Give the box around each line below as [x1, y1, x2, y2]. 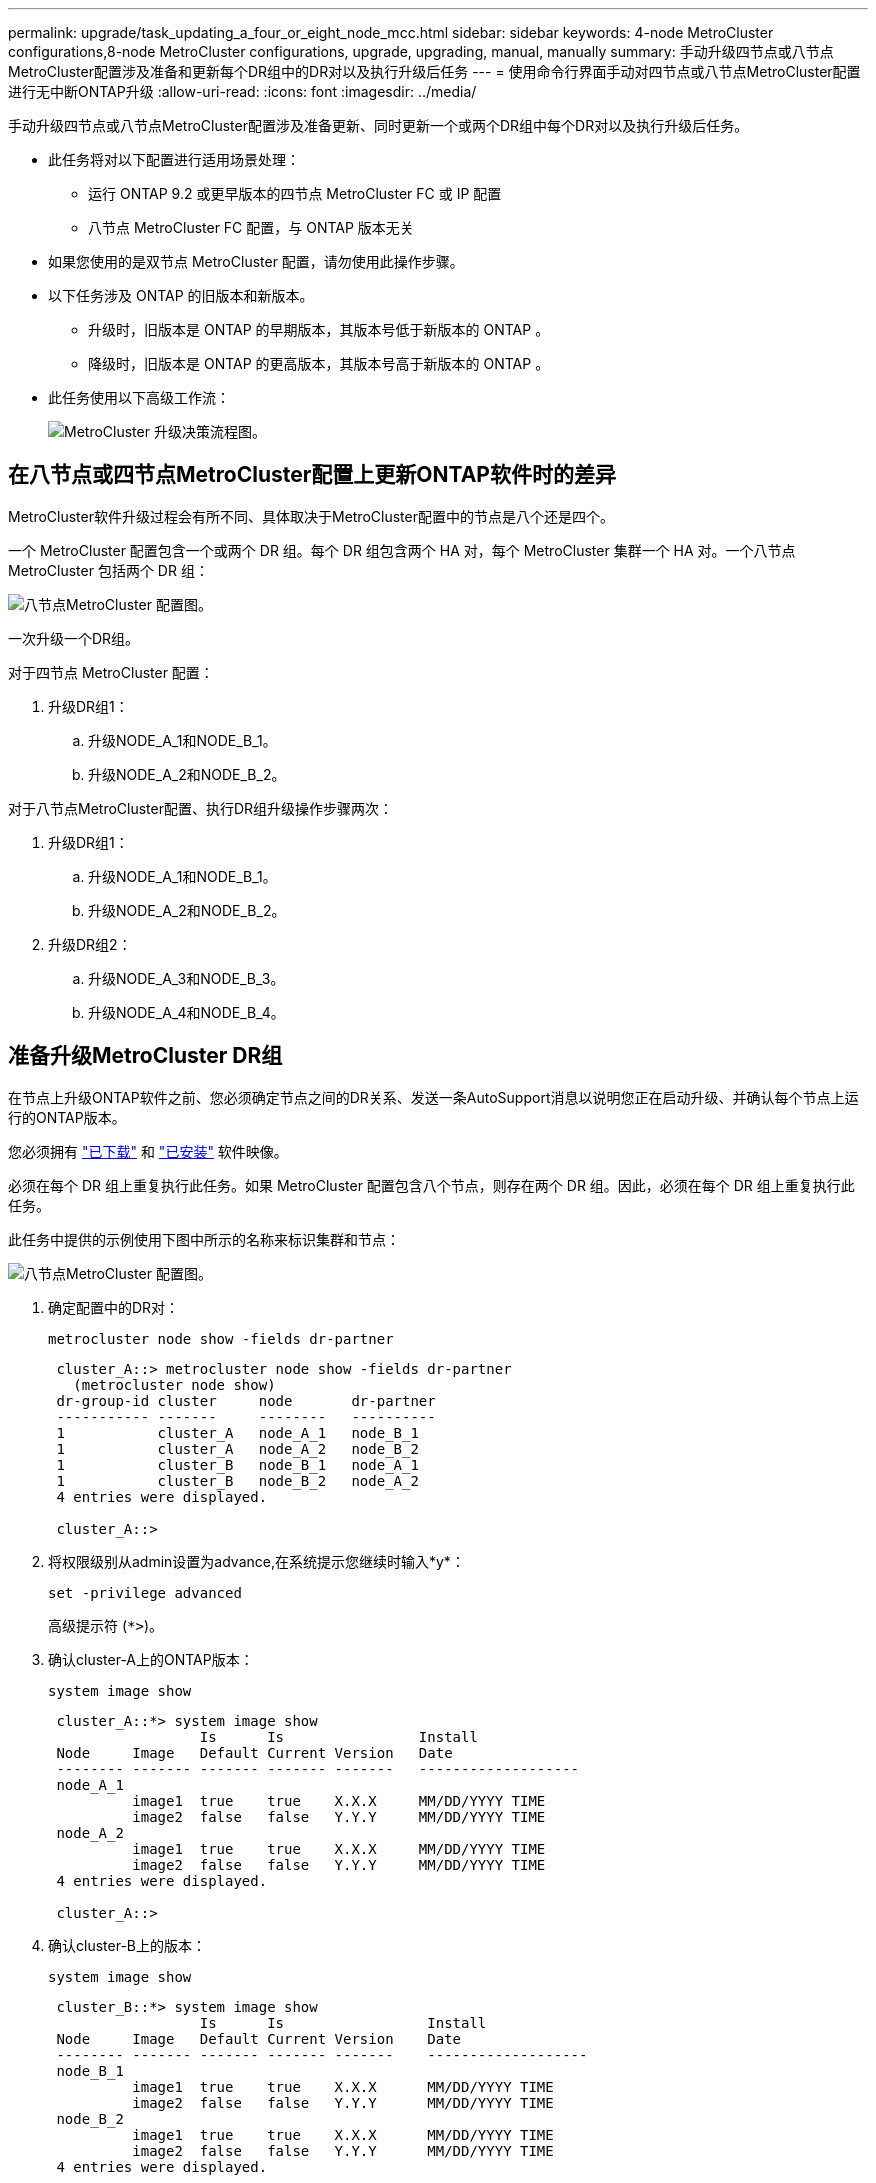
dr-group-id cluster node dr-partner [56, 1392, 436, 1409]
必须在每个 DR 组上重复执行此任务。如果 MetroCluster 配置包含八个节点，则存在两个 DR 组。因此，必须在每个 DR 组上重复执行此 [8, 1176, 855, 1194]
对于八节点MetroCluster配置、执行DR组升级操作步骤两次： [8, 799, 394, 817]
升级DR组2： [48, 935, 132, 953]
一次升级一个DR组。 [8, 629, 140, 647]
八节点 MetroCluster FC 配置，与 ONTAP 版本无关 [88, 219, 414, 236]
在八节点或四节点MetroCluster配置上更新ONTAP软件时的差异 [8, 462, 616, 488]
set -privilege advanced [48, 1584, 242, 1601]
